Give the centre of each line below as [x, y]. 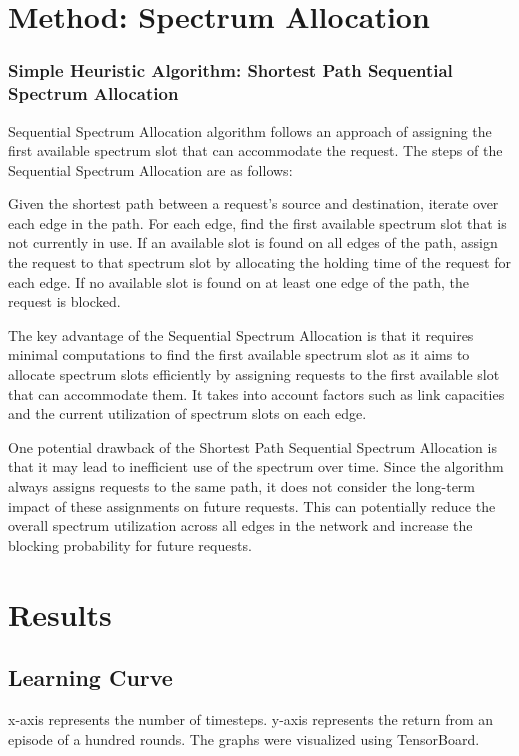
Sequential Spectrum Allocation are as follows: [150, 169]
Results [60, 613]
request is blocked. [64, 301]
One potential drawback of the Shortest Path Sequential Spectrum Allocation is [252, 446]
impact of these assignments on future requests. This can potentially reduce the [252, 505]
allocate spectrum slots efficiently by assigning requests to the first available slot [254, 374]
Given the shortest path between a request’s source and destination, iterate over [253, 203]
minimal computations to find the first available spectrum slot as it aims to [239, 354]
